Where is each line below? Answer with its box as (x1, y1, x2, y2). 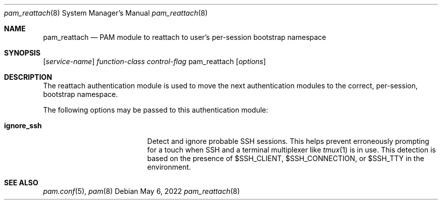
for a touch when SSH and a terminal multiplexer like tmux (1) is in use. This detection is (147, 145, 436, 154)
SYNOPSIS (4, 48, 41, 57)
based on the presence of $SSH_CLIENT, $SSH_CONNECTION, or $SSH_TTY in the (147, 154, 424, 163)
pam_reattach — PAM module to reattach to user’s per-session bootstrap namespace (43, 33, 326, 41)
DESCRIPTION (4, 73, 52, 81)
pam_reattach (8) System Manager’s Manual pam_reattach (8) (4, 9, 208, 17)
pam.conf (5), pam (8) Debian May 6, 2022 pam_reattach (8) (43, 187, 240, 195)
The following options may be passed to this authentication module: (43, 106, 268, 114)
